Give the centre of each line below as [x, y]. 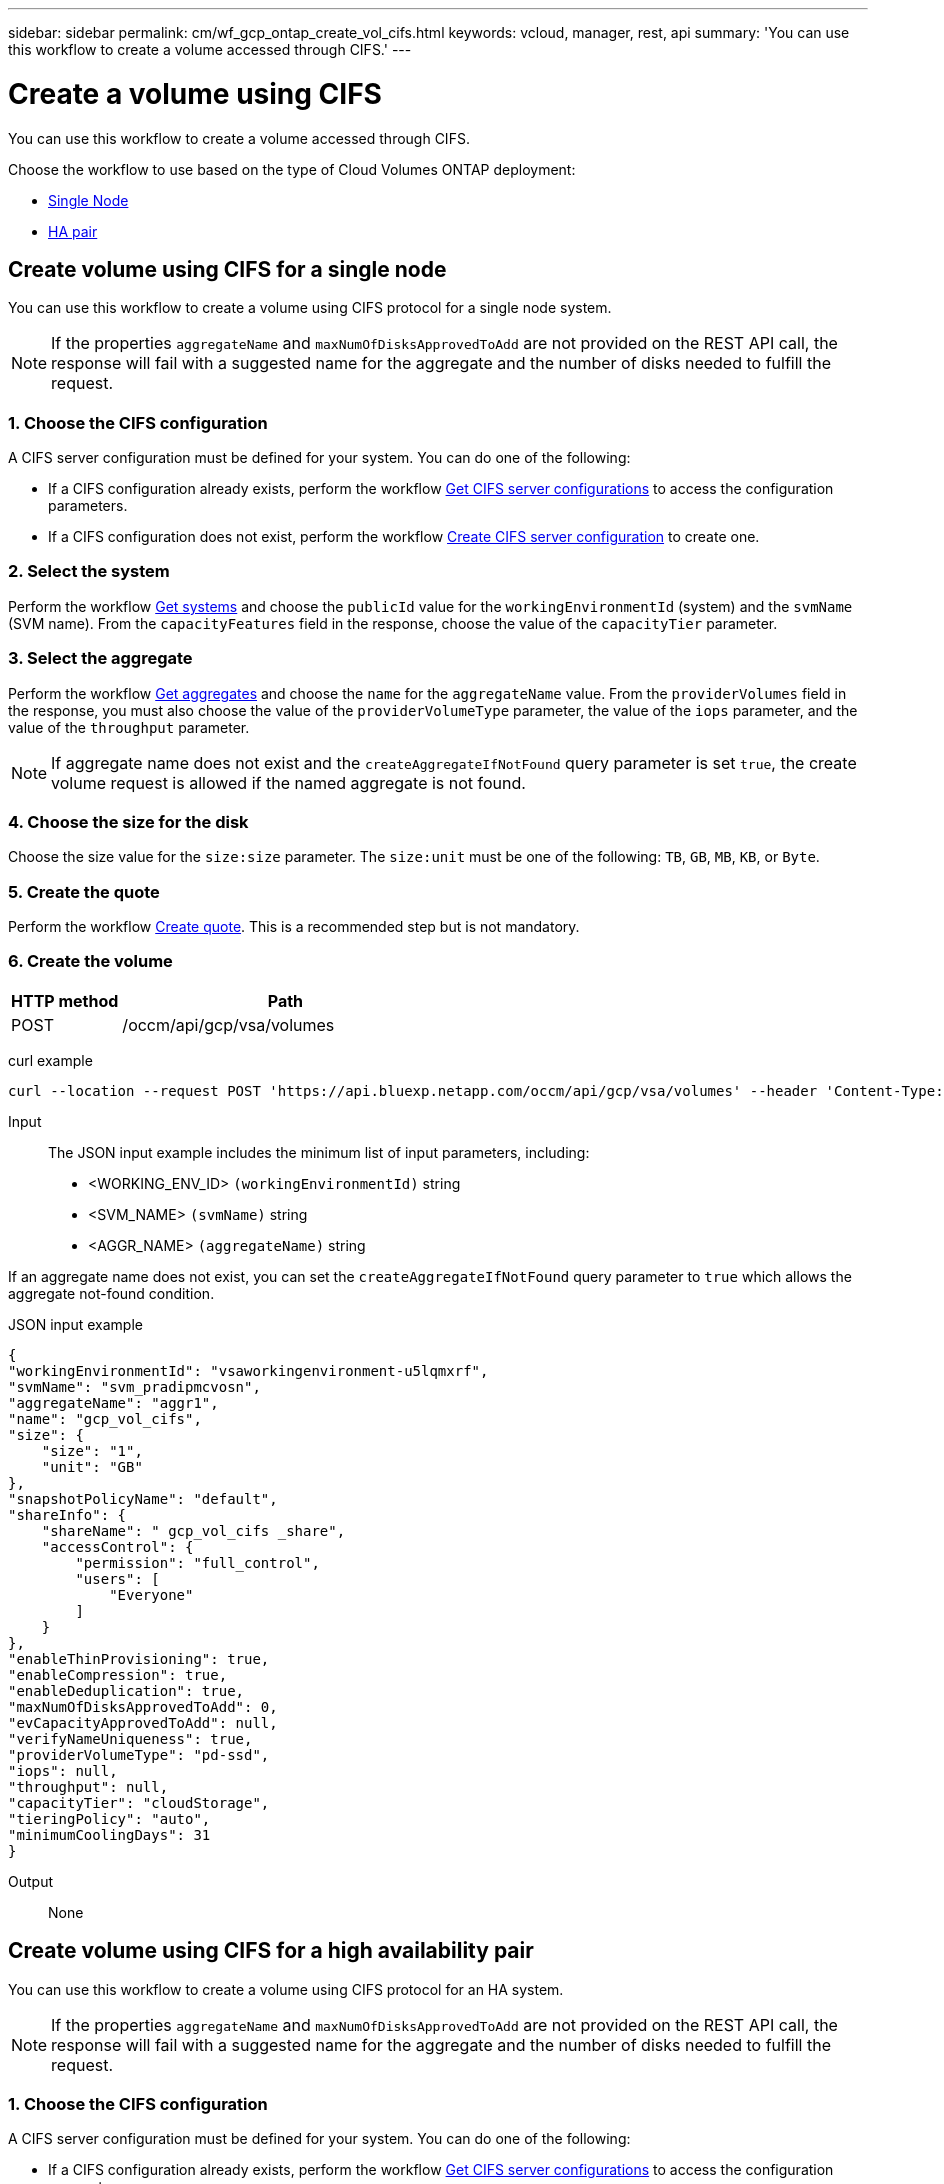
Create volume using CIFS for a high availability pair [271, 1951]
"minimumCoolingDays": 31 [109, 1834]
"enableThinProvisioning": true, [139, 1658]
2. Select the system [89, 571]
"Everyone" [151, 1594]
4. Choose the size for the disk [128, 821]
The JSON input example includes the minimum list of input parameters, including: [319, 1152]
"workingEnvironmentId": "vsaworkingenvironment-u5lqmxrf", [248, 1370]
